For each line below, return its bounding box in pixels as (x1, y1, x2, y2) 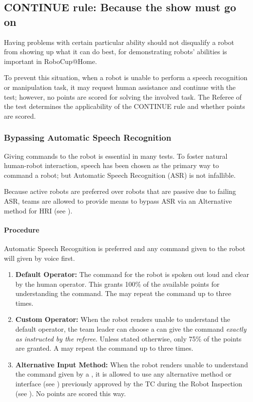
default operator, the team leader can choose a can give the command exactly (15, 324, 247, 334)
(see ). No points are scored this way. (15, 388, 126, 398)
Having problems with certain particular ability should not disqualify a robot (4, 37, 234, 47)
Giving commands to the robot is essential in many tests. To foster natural (4, 150, 228, 161)
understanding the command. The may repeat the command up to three (15, 288, 232, 298)
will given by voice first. (4, 253, 75, 263)
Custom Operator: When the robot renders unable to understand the (15, 314, 231, 324)
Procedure (4, 224, 39, 234)
